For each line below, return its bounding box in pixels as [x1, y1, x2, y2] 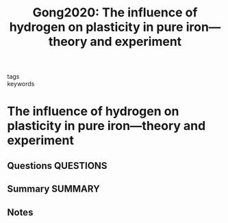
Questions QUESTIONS [7, 159, 107, 172]
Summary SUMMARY [7, 183, 101, 195]
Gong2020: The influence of [32, 5, 198, 21]
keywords [7, 80, 35, 88]
